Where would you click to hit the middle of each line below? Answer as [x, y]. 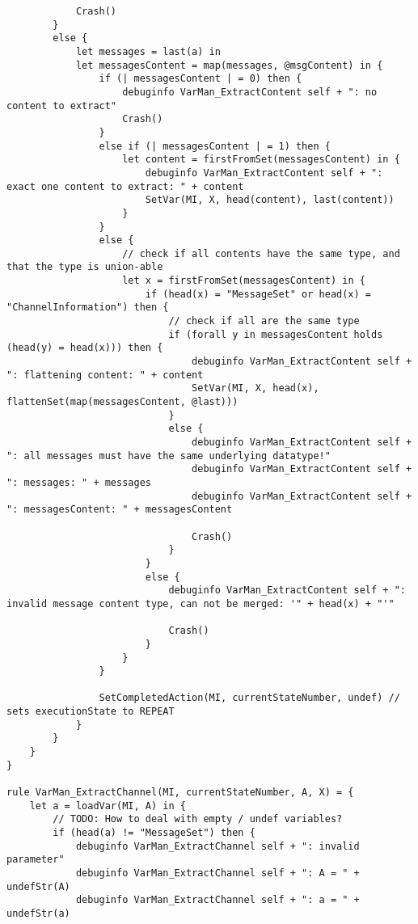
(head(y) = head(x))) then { [85, 348]
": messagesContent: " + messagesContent [120, 510]
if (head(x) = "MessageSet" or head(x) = [258, 294]
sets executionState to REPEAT [91, 712]
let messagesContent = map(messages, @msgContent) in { [229, 65]
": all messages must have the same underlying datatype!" [169, 456]
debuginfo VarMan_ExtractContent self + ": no [250, 92]
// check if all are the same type [264, 321]
